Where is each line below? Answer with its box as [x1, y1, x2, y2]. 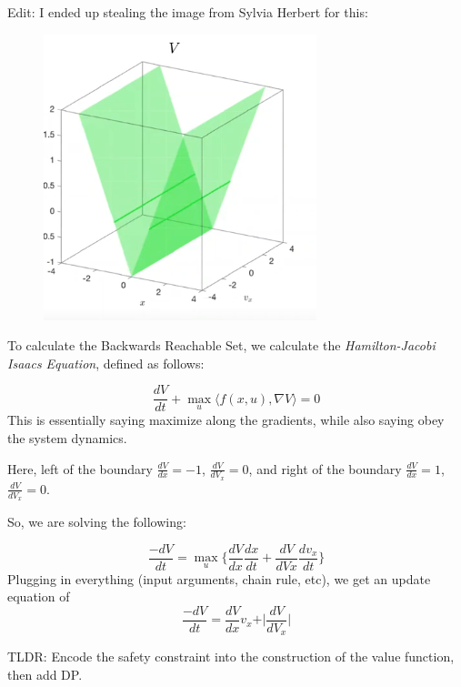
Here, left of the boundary [7, 459, 153, 478]
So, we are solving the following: [7, 512, 186, 531]
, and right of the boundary [248, 459, 402, 478]
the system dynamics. [7, 429, 127, 448]
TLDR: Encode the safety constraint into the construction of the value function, [7, 647, 455, 666]
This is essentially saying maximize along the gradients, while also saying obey [7, 410, 445, 429]
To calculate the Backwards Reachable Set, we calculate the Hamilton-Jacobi [7, 336, 436, 355]
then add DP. [7, 665, 83, 684]
